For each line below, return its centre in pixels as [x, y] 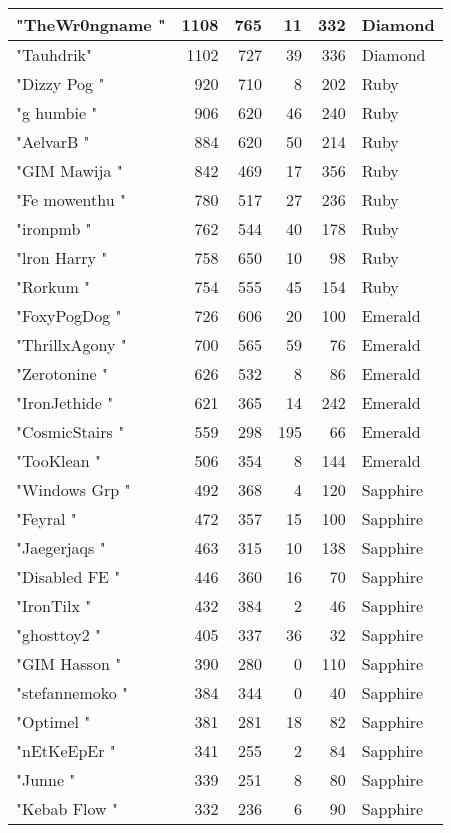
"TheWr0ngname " [91, 24]
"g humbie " [57, 112]
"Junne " [46, 779]
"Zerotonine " [62, 373]
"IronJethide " [65, 402]
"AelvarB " [53, 141]
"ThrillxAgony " [71, 344]
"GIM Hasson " [69, 663]
